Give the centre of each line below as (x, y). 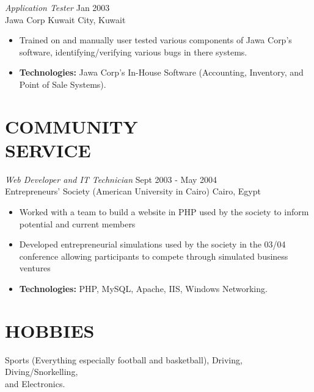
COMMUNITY (71, 126)
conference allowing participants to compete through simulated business (154, 256)
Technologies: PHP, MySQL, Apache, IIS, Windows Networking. (143, 289)
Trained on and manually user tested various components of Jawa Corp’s (155, 40)
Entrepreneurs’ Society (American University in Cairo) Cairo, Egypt (133, 191)
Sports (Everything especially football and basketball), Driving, (124, 359)
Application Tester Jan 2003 (57, 7)
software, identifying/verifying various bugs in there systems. (133, 52)
